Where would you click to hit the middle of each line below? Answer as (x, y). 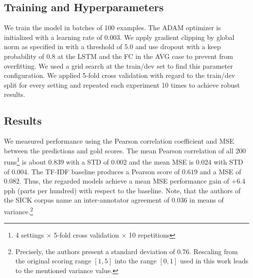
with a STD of (87, 162)
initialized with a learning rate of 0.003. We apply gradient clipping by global (119, 37)
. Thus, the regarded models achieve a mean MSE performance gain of (124, 181)
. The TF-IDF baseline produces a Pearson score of (103, 171)
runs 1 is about (25, 161)
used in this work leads (214, 261)
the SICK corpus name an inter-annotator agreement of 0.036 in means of (114, 200)
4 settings (30, 235)
